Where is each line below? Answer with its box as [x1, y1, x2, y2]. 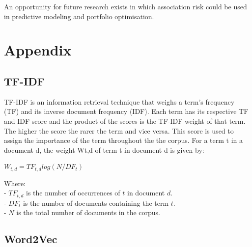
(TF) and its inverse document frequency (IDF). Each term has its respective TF [4, 106, 249, 116]
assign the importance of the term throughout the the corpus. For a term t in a [4, 135, 243, 145]
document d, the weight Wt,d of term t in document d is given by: [4, 144, 204, 155]
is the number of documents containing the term [23, 197, 169, 208]
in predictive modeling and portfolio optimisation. [4, 11, 154, 21]
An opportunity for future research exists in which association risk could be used [4, 1, 247, 11]
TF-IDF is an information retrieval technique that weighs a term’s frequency [4, 96, 235, 107]
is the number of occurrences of [26, 188, 120, 198]
